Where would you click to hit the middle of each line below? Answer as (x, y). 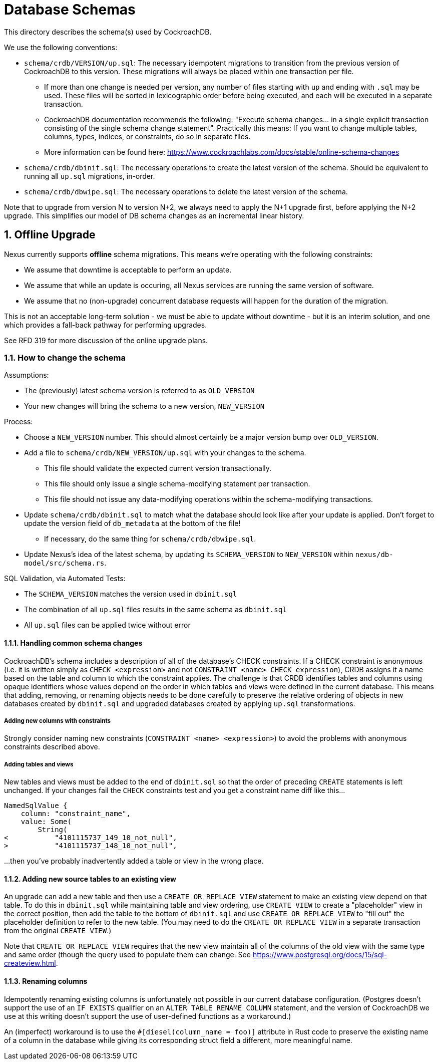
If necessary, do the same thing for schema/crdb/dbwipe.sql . (150, 539)
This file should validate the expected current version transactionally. (158, 468)
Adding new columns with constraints (58, 721)
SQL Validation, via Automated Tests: (65, 579)
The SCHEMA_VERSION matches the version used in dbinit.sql (131, 594)
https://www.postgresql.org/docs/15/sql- (320, 955)
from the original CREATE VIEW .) (58, 931)
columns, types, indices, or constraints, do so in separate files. (147, 136)
